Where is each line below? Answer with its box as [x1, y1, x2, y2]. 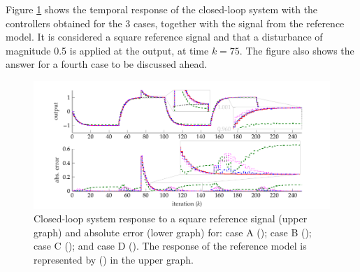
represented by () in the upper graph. [34, 252, 194, 266]
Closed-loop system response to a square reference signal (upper [34, 211, 308, 226]
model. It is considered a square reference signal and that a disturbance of [6, 29, 323, 44]
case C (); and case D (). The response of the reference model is [34, 238, 307, 253]
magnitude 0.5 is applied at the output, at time [6, 43, 209, 57]
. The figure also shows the [239, 43, 354, 57]
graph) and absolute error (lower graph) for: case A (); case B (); [34, 224, 312, 239]
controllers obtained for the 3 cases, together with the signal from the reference [6, 15, 345, 30]
